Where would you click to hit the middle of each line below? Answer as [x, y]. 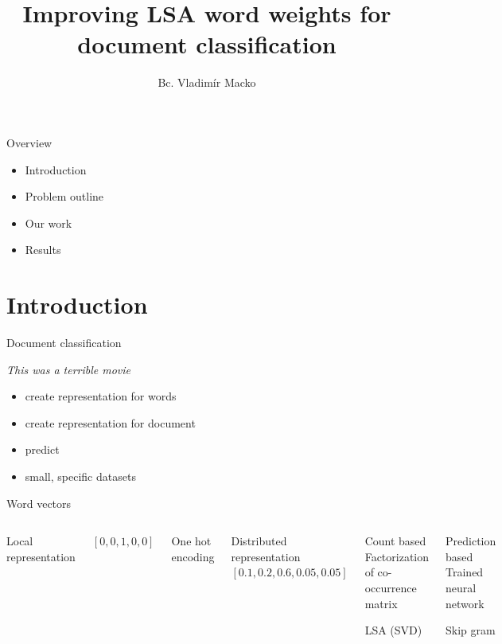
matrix [381, 603]
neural [461, 587]
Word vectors [39, 503]
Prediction [471, 541]
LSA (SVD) [393, 630]
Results [43, 250]
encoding [193, 556]
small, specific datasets [80, 476]
